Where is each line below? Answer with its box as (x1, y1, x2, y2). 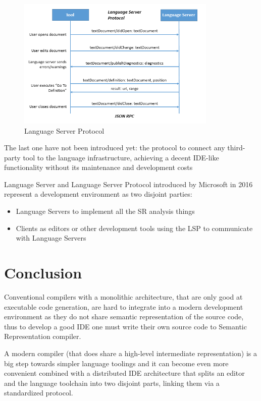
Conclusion (4, 262, 82, 283)
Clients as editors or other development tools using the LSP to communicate (16, 222, 253, 233)
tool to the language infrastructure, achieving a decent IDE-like (23, 152, 219, 162)
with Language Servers (16, 233, 86, 243)
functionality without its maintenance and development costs (4, 162, 193, 173)
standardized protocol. (4, 387, 73, 398)
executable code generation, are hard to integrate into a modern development (4, 301, 243, 312)
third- (227, 142, 245, 153)
